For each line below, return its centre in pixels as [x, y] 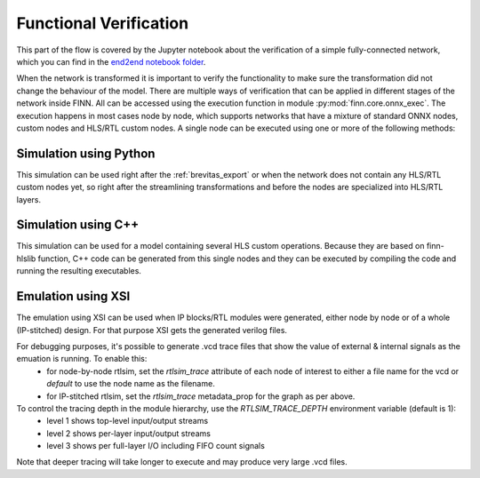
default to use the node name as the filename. [131, 384]
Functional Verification [103, 23]
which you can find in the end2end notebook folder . [111, 61]
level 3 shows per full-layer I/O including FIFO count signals [156, 446]
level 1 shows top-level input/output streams [128, 421]
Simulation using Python [86, 153]
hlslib [26, 259]
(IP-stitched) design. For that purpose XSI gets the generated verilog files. [152, 330]
